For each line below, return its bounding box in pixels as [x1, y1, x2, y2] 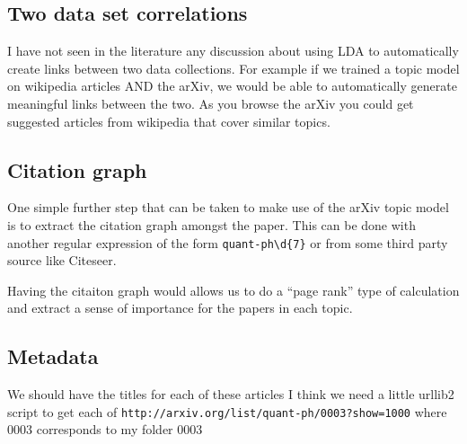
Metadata [7, 342, 99, 370]
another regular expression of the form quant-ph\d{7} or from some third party [7, 233, 448, 252]
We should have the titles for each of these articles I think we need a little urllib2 [7, 385, 454, 404]
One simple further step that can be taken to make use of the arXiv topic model [7, 198, 449, 217]
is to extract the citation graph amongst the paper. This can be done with [7, 215, 416, 234]
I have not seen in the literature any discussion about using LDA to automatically [7, 41, 459, 60]
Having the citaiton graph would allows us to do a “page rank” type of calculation [7, 280, 460, 299]
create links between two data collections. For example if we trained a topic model [7, 58, 460, 77]
